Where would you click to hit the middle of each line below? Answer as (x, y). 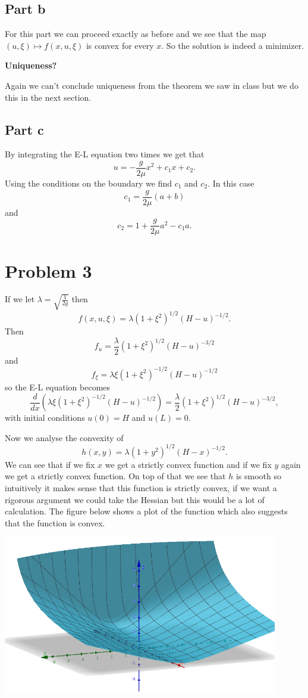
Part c (24, 129)
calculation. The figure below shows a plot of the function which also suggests (146, 511)
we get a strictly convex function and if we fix (188, 464)
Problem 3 (48, 270)
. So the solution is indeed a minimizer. (233, 45)
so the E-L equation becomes (58, 387)
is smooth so (259, 476)
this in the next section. (48, 97)
